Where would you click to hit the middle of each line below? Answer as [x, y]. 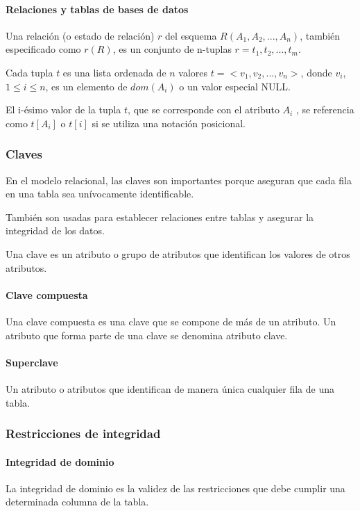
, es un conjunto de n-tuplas [172, 49]
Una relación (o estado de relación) [80, 35]
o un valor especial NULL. [235, 86]
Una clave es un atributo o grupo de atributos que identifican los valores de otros [178, 253]
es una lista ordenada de [114, 72]
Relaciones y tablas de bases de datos [97, 9]
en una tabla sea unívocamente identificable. [100, 194]
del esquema [191, 35]
